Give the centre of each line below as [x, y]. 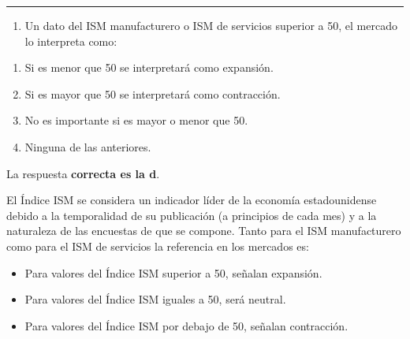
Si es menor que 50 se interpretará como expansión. [149, 67]
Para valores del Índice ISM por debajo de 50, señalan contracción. [186, 325]
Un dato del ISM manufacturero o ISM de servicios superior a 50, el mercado [211, 25]
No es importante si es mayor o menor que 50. [136, 120]
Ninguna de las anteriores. [88, 146]
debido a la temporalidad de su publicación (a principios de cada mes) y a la [192, 215]
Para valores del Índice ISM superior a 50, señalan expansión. [173, 272]
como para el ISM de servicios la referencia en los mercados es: [158, 246]
